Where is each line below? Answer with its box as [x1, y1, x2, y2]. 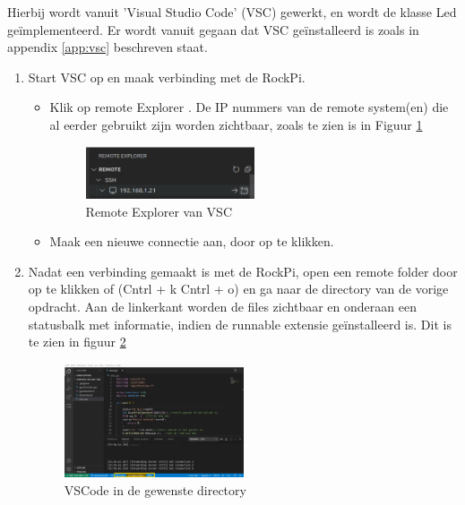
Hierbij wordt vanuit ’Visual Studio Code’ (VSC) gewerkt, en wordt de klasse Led [7, 3, 457, 21]
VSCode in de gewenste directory [64, 481, 246, 500]
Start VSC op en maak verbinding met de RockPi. [28, 67, 306, 86]
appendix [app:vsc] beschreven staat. [7, 38, 208, 56]
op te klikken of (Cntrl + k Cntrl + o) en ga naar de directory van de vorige [28, 279, 449, 298]
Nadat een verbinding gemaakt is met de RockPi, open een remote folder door [28, 261, 458, 280]
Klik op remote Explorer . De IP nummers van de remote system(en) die [49, 98, 449, 116]
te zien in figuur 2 [28, 332, 126, 351]
